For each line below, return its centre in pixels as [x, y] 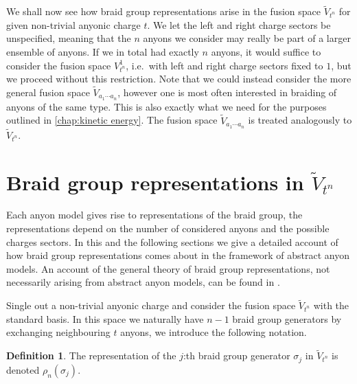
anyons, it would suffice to [266, 52]
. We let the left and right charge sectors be [239, 24]
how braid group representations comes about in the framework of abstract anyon [178, 255]
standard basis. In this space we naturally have [105, 318]
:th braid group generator [237, 355]
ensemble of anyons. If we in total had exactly [103, 52]
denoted [23, 369]
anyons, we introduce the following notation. [214, 332]
